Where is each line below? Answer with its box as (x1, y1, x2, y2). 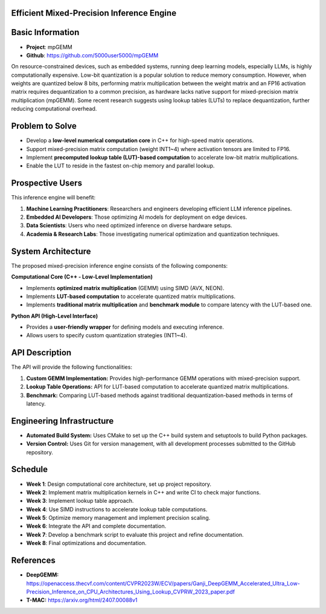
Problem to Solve (11, 121, 77, 131)
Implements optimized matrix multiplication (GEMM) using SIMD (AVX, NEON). (26, 284, 225, 291)
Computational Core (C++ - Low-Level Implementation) (11, 273, 153, 280)
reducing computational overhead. (11, 105, 97, 112)
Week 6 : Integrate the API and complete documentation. (26, 523, 167, 530)
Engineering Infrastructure (11, 416, 114, 426)
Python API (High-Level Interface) (11, 312, 98, 320)
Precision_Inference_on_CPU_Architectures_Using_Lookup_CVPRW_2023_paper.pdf (26, 588, 235, 595)
